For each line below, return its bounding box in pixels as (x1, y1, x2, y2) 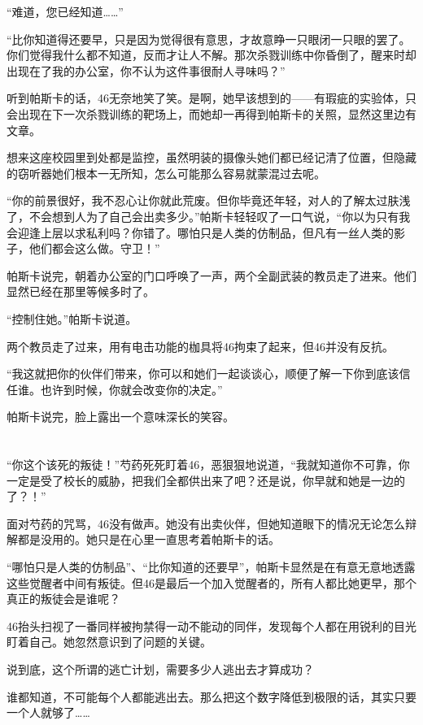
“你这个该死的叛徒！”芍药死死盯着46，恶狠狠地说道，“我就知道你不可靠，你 (7, 456, 410, 473)
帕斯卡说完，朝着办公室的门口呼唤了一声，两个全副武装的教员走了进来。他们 (7, 267, 416, 284)
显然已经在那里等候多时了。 (7, 283, 155, 300)
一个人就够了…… (7, 704, 90, 721)
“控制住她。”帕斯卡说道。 (7, 310, 137, 327)
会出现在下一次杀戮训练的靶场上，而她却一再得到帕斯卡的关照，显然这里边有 (7, 105, 416, 122)
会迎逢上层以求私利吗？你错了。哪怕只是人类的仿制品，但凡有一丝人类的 (7, 224, 394, 241)
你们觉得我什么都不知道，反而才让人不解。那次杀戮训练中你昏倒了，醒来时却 (7, 46, 416, 63)
